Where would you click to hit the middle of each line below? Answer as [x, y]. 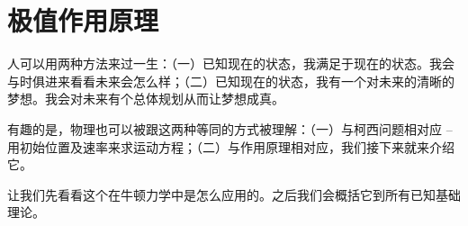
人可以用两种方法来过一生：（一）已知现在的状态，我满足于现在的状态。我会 [231, 63]
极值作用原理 [83, 20]
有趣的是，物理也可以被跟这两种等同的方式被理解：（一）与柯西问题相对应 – [230, 128]
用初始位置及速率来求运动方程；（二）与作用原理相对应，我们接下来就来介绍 [231, 146]
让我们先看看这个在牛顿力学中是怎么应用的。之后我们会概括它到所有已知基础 [234, 194]
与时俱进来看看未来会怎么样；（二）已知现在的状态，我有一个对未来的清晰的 [231, 81]
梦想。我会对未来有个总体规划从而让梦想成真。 [146, 99]
